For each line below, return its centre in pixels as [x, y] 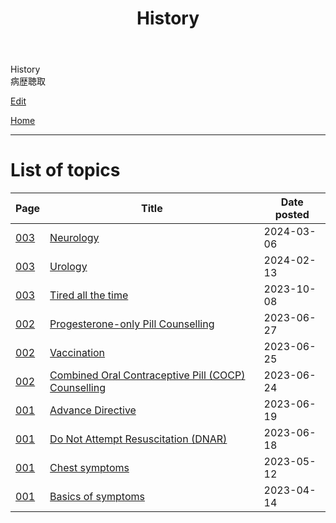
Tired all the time [89, 295]
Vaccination [77, 353]
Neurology [74, 238]
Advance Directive [93, 410]
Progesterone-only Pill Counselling [132, 324]
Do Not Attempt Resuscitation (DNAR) [138, 439]
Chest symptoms [89, 468]
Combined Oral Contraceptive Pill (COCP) [147, 375]
